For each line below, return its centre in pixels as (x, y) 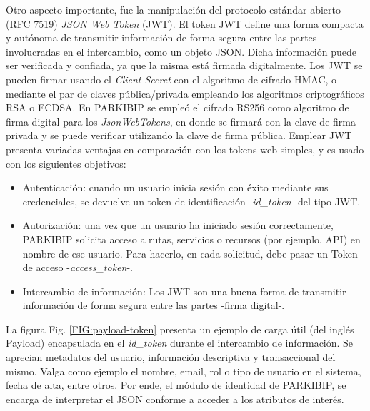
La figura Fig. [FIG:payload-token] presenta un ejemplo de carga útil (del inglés (180, 329)
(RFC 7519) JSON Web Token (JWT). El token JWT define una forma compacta (185, 23)
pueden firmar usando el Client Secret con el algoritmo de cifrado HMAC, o (171, 79)
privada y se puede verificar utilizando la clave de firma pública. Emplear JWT (179, 135)
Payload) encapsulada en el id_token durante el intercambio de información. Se (180, 343)
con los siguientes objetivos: (66, 163)
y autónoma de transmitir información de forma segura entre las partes (161, 37)
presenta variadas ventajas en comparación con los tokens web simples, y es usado (185, 149)
